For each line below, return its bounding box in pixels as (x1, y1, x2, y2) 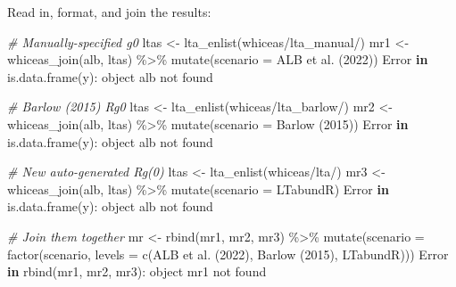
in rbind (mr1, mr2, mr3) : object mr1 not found (7, 262, 267, 281)
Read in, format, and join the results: (7, 3, 211, 20)
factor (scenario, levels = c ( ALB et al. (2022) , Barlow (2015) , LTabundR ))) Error (7, 244, 449, 263)
